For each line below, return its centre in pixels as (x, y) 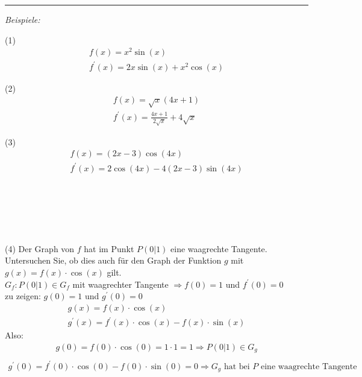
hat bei (237, 366)
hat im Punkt (109, 248)
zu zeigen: (23, 296)
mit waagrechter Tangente (120, 284)
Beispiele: (23, 19)
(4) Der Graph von (40, 248)
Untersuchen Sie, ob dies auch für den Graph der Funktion (113, 260)
